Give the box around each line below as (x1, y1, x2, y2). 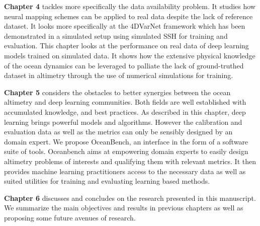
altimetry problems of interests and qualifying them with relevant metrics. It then (4, 156, 256, 166)
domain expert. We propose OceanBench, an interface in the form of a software (4, 136, 248, 146)
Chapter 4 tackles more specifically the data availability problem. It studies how (4, 1, 255, 11)
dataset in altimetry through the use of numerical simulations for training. (4, 70, 233, 81)
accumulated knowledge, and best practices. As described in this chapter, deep (4, 106, 246, 117)
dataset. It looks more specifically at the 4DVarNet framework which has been (4, 21, 245, 31)
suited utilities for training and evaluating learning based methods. (4, 176, 210, 186)
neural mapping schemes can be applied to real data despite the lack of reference (4, 11, 253, 21)
